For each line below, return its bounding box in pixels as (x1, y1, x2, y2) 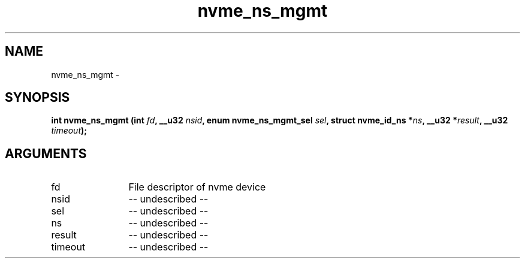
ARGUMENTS (5, 146, 87, 161)
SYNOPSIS (5, 90, 70, 105)
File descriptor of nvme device (128, 181, 266, 194)
